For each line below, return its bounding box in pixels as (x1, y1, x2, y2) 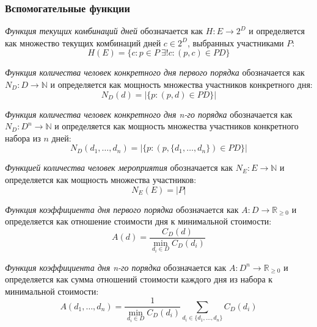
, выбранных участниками (187, 36, 284, 49)
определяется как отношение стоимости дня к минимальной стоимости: (5, 215, 272, 228)
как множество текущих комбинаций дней (5, 36, 161, 49)
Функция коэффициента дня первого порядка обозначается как (5, 203, 239, 215)
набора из (5, 131, 41, 144)
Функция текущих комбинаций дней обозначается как (5, 24, 203, 37)
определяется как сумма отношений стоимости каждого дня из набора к (5, 273, 273, 286)
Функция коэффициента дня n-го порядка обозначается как (5, 261, 227, 273)
